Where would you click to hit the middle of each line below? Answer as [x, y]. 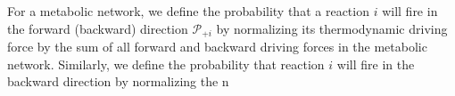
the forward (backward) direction [98, 28]
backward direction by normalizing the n [118, 81]
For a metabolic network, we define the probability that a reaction [188, 11]
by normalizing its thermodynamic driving [332, 28]
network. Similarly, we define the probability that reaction [166, 64]
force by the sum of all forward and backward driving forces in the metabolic [217, 47]
